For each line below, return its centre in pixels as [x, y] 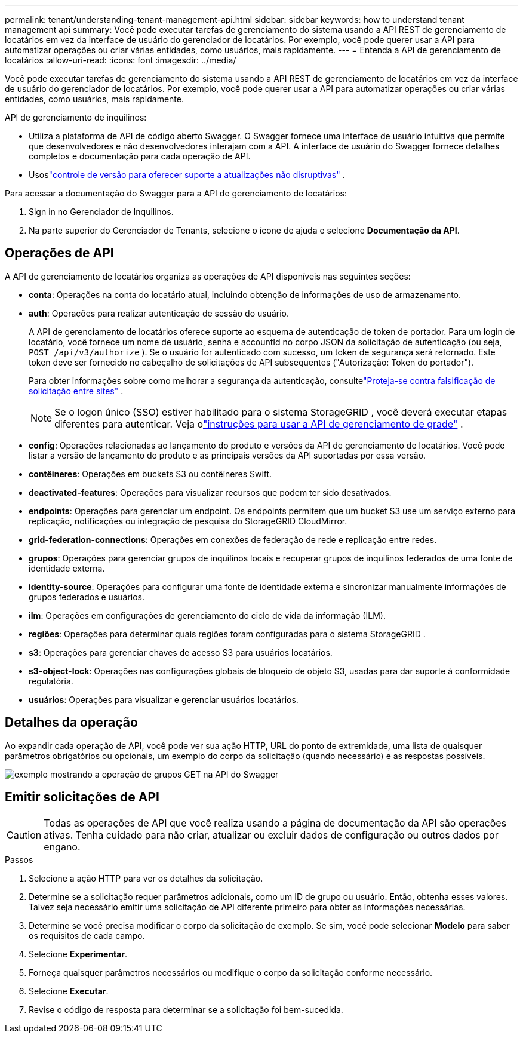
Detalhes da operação [71, 723]
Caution [24, 835]
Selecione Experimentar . [78, 954]
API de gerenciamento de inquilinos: [76, 117]
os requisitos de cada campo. [87, 935]
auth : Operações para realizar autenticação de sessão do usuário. [159, 313]
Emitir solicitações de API [82, 797]
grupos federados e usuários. [87, 597]
